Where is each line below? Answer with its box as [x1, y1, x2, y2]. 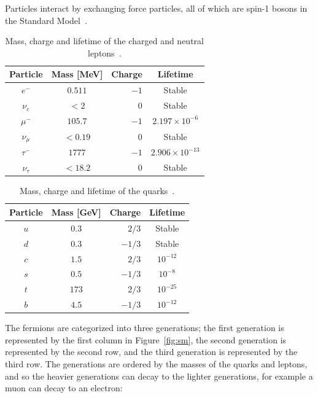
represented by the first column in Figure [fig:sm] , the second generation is [5, 333, 287, 346]
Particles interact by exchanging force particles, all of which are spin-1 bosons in [5, 2, 308, 14]
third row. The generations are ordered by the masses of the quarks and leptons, [5, 357, 308, 370]
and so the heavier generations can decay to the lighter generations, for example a [5, 369, 313, 382]
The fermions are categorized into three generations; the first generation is [5, 321, 284, 334]
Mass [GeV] [51, 205, 101, 218]
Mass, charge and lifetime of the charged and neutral [5, 34, 204, 47]
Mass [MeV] [51, 68, 103, 80]
